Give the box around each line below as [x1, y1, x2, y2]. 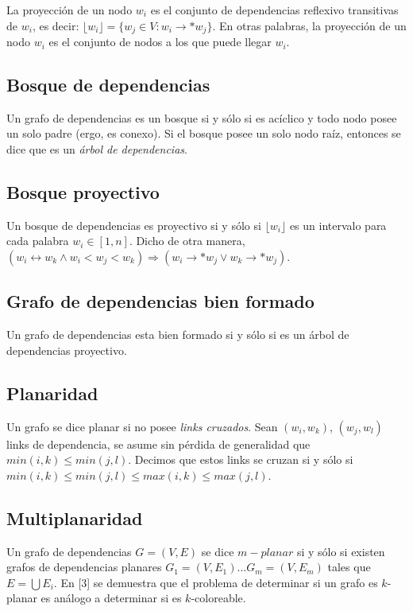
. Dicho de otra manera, [129, 232, 245, 249]
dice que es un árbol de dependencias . [6, 141, 187, 158]
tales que [327, 558, 371, 575]
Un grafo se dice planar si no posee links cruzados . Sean [6, 418, 278, 434]
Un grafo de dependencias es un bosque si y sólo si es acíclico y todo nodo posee [6, 109, 397, 126]
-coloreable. [191, 590, 246, 606]
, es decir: [32, 17, 79, 33]
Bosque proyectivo [6, 180, 160, 204]
